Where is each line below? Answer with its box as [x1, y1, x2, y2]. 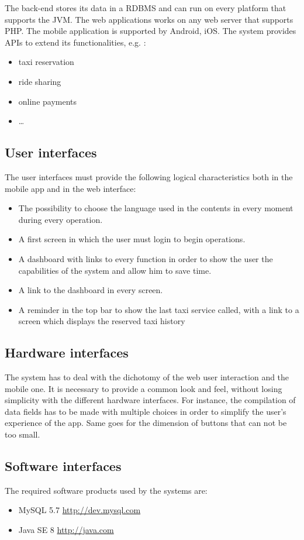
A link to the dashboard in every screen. [18, 284, 163, 296]
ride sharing [18, 75, 61, 87]
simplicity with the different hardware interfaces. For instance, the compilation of [5, 394, 296, 406]
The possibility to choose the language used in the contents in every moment [18, 202, 293, 214]
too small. [5, 428, 40, 441]
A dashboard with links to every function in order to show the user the [18, 252, 273, 264]
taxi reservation [18, 56, 74, 68]
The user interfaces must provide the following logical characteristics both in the [5, 170, 293, 183]
